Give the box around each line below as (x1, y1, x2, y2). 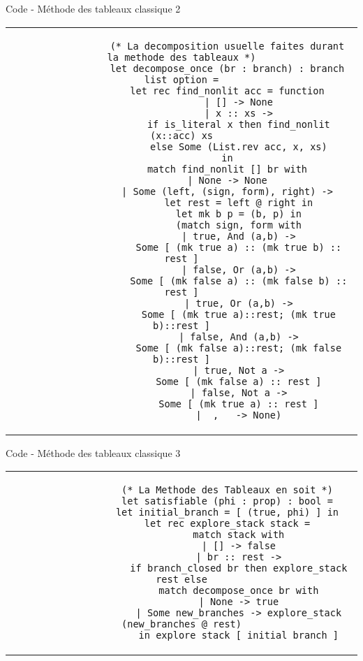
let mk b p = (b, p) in (175, 208, 302, 219)
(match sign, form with (175, 219, 302, 231)
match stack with (193, 529, 285, 541)
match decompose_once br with (158, 585, 319, 597)
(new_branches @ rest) (121, 618, 242, 630)
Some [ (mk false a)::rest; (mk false (135, 342, 342, 354)
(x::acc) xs (149, 129, 214, 141)
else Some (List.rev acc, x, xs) (149, 140, 327, 152)
